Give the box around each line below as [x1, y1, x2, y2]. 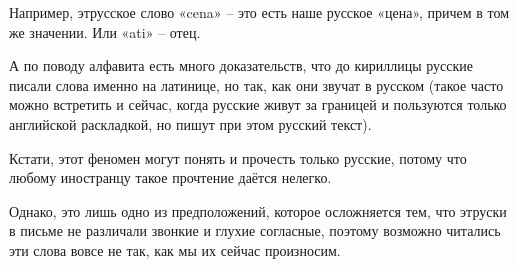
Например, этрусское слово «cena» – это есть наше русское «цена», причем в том [9, 2, 510, 22]
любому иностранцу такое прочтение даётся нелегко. [9, 167, 332, 188]
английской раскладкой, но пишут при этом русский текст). [9, 113, 372, 134]
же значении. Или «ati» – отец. [9, 21, 201, 42]
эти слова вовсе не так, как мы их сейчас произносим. [9, 239, 341, 260]
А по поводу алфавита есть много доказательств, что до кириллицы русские [9, 55, 474, 76]
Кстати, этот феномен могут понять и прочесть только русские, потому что [9, 147, 467, 168]
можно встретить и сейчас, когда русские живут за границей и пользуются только [9, 94, 507, 115]
